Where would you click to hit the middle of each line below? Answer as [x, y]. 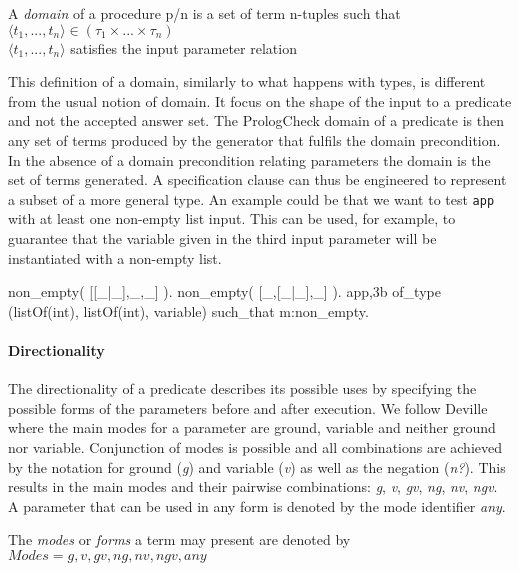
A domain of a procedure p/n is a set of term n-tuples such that [204, 13]
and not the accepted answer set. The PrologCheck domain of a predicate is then [256, 120]
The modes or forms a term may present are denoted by [179, 539]
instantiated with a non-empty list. [115, 257]
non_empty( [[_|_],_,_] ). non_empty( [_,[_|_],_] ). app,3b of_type [224, 291]
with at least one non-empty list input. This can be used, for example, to [232, 218]
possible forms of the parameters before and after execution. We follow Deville [248, 407]
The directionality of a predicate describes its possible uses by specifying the [242, 388]
